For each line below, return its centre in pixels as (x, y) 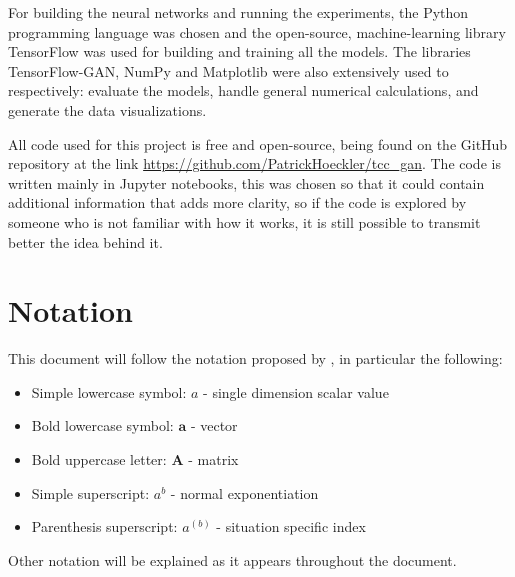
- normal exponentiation (244, 492)
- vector (214, 425)
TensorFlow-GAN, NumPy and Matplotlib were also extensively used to (228, 70)
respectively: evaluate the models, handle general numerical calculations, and (243, 90)
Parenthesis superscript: (104, 526)
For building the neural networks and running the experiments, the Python (238, 12)
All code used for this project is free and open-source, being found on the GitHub (258, 143)
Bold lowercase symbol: (102, 425)
